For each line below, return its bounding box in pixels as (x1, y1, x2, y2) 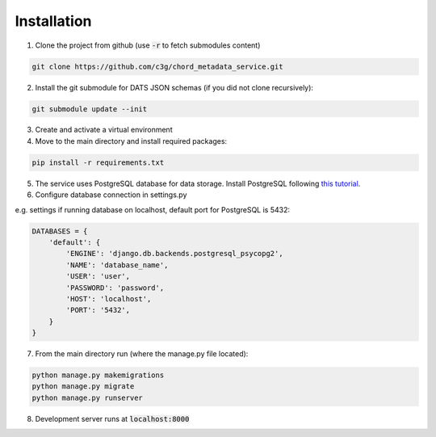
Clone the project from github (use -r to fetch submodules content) (35, 40, 261, 50)
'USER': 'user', (65, 271, 131, 281)
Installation (15, 12, 92, 30)
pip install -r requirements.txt (31, 158, 165, 167)
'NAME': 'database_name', (65, 260, 169, 270)
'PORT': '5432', (65, 305, 131, 315)
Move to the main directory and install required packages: (35, 136, 228, 145)
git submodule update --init (31, 104, 148, 113)
